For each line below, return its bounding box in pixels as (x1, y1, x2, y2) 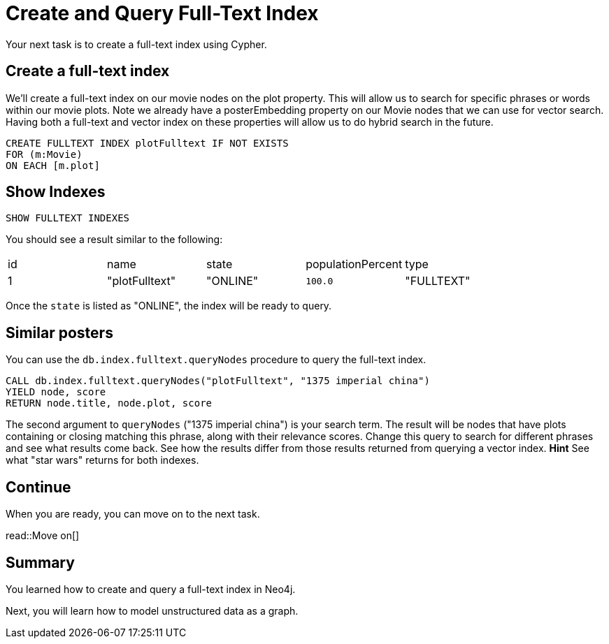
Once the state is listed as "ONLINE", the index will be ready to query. (6, 300, 332, 312)
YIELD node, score (6, 386, 106, 398)
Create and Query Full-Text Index (6, 1, 319, 25)
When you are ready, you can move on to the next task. (6, 508, 260, 520)
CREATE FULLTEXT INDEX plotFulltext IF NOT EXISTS (6, 137, 289, 149)
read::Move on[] (6, 529, 80, 542)
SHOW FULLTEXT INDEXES (6, 212, 130, 224)
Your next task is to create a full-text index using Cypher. (6, 38, 267, 50)
